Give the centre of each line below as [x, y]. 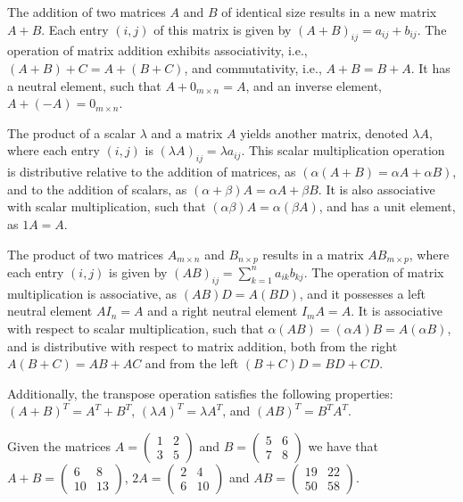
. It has [430, 67]
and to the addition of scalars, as [97, 189]
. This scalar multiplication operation [343, 150]
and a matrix [187, 132]
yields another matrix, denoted [324, 132]
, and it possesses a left [362, 293]
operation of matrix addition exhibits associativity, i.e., [157, 50]
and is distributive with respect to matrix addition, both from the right [203, 346]
